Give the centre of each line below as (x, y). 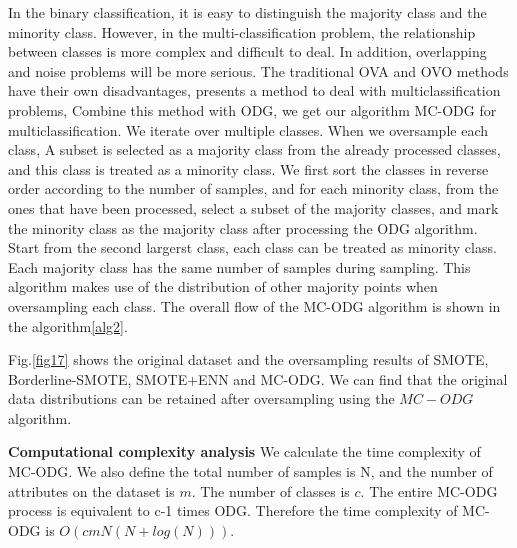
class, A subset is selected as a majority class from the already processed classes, (254, 149)
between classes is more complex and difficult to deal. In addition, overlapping (247, 51)
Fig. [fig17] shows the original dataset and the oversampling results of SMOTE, (248, 359)
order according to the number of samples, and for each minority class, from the (253, 188)
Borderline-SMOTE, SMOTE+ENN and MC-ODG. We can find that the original (258, 378)
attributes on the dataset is (91, 490)
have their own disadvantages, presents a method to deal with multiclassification (254, 90)
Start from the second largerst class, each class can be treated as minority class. (252, 247)
